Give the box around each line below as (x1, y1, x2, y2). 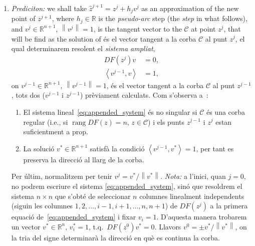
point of (11, 13, 36, 24)
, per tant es (196, 143, 234, 153)
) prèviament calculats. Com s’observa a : (80, 90, 208, 100)
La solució (23, 143, 55, 153)
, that (223, 23, 241, 34)
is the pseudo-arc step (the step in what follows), (98, 13, 247, 24)
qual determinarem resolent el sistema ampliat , (11, 43, 155, 54)
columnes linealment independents (139, 190, 244, 201)
